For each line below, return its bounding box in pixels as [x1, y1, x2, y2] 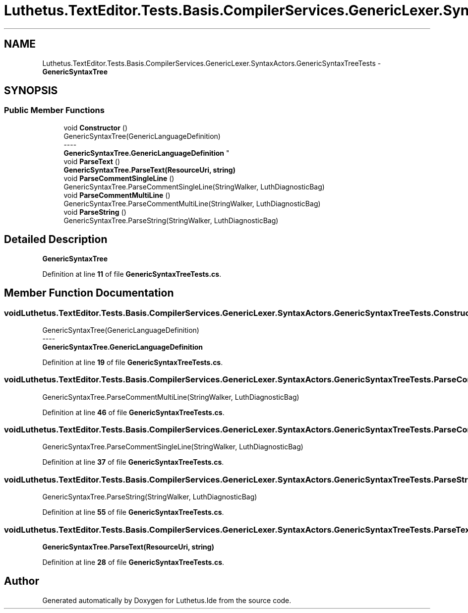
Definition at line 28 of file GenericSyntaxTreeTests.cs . [42, 557, 225, 566]
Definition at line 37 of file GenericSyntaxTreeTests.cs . [42, 458, 224, 467]
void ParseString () [63, 207, 126, 216]
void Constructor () [63, 123, 127, 132]
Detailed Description [4, 233, 108, 246]
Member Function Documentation [4, 287, 174, 300]
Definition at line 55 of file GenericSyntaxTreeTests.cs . [42, 508, 224, 517]
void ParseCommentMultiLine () [63, 190, 171, 199]
